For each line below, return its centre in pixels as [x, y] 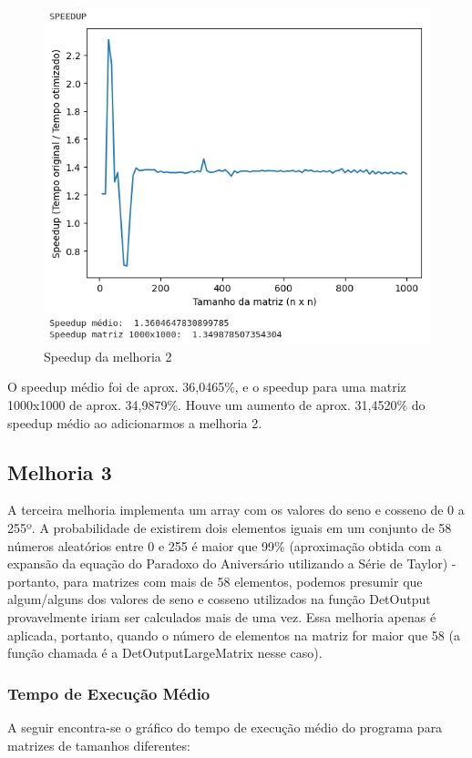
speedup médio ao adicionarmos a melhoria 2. [135, 422]
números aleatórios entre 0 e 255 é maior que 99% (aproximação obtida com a [225, 545]
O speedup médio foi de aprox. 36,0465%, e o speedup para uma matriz [207, 387]
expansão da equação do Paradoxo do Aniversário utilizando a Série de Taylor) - [232, 563]
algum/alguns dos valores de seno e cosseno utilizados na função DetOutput [219, 599]
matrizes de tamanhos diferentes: [99, 745]
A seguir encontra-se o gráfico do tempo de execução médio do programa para [225, 727]
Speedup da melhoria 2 [108, 356]
